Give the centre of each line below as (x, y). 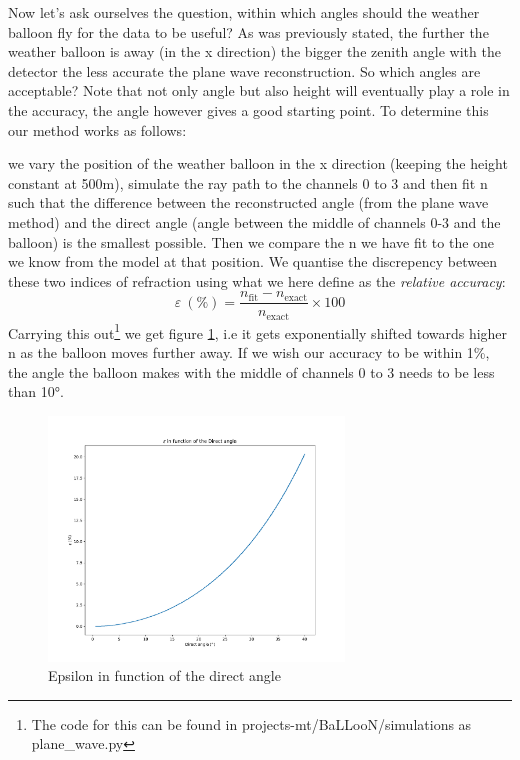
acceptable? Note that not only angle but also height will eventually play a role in (259, 90)
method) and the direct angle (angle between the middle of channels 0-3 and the (254, 221)
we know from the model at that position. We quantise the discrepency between (253, 261)
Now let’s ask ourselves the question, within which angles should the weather (244, 12)
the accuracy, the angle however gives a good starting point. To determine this (248, 109)
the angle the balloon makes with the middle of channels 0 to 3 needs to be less (251, 371)
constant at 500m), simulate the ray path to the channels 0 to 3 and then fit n (248, 182)
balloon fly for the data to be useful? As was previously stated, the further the (248, 31)
